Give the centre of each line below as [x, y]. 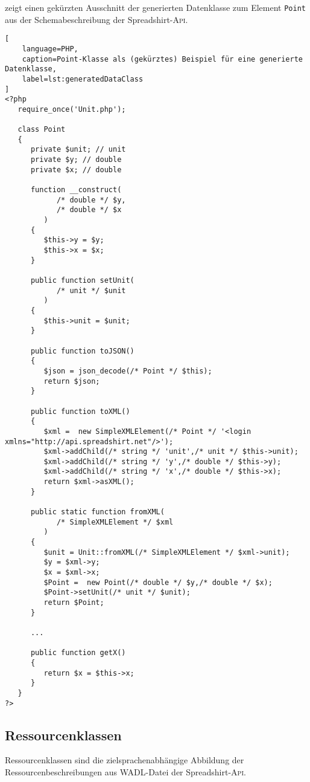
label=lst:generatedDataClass [83, 79]
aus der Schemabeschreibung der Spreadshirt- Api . [96, 19]
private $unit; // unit [78, 150]
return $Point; [74, 603]
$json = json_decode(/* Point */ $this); [128, 371]
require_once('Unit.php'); [72, 109]
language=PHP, [50, 49]
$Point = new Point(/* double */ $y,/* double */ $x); [158, 582]
